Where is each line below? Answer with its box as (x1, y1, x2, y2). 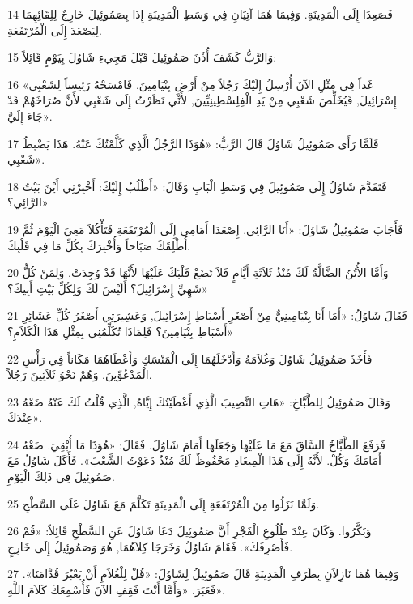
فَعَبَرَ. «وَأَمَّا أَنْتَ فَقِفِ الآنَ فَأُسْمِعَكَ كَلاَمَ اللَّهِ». (7, 581, 226, 598)
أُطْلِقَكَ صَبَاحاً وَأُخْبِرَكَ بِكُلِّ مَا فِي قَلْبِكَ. (7, 236, 191, 253)
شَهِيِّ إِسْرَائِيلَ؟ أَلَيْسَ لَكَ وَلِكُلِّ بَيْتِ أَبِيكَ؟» (7, 279, 208, 296)
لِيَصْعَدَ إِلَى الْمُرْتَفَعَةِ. (7, 21, 102, 38)
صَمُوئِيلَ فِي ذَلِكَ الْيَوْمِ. (7, 468, 115, 485)
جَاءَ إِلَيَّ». (7, 107, 53, 124)
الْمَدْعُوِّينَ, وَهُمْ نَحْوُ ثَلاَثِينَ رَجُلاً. (7, 366, 152, 383)
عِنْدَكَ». (7, 409, 43, 426)
